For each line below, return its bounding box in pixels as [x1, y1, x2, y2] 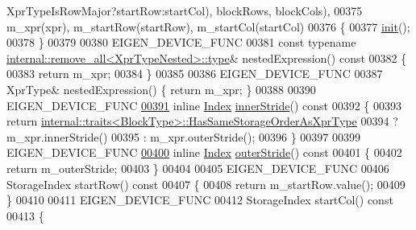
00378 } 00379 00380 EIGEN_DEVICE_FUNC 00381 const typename [6, 34, 356, 51]
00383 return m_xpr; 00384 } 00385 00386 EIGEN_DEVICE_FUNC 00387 [6, 65, 383, 82]
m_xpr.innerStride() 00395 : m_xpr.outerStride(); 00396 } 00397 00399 [6, 128, 360, 145]
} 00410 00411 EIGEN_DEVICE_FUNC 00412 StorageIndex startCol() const [6, 191, 393, 208]
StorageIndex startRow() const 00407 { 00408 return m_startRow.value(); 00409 [6, 175, 406, 192]
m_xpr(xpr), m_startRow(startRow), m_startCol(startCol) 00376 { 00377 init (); [6, 18, 410, 35]
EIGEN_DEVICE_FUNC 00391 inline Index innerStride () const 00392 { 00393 [6, 97, 401, 113]
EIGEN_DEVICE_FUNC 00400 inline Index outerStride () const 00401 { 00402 [6, 144, 402, 161]
